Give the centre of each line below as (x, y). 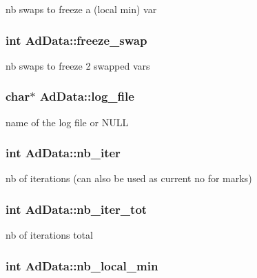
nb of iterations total (49, 235)
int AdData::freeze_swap (76, 40)
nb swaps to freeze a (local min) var (81, 9)
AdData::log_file (87, 96)
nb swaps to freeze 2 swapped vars (78, 65)
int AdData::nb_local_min (82, 265)
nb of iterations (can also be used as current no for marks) (129, 178)
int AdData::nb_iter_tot (76, 209)
